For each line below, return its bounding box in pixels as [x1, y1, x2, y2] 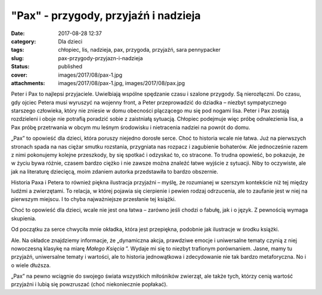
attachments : [11, 79, 45, 86]
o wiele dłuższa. [11, 262, 51, 269]
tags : [11, 46, 24, 54]
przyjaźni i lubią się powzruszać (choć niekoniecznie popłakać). [11, 281, 168, 288]
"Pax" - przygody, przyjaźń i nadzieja [11, 9, 201, 22]
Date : [11, 30, 25, 37]
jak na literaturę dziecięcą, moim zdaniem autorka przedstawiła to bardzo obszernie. [11, 168, 219, 175]
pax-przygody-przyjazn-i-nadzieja [58, 54, 143, 62]
